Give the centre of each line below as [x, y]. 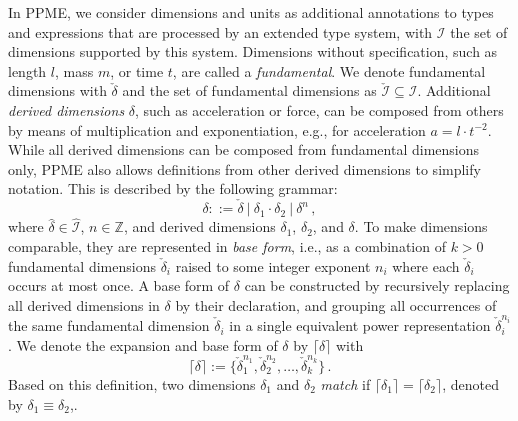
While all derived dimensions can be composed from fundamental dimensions [244, 149]
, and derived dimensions [199, 226]
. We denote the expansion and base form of [143, 344]
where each [426, 265]
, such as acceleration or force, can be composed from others [319, 109]
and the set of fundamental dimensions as [249, 90]
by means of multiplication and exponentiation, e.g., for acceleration [217, 129]
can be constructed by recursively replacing [377, 285]
